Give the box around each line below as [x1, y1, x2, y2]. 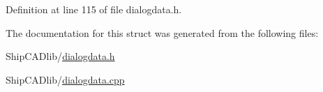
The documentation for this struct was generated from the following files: [6, 25, 319, 40]
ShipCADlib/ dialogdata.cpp [6, 72, 125, 86]
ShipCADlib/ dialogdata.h [6, 49, 115, 63]
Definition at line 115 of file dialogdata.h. [6, 2, 182, 16]
